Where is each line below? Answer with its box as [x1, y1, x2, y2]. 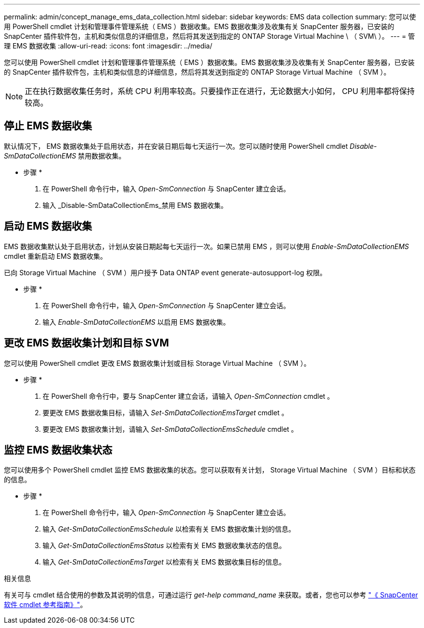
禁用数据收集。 [78, 151, 126, 160]
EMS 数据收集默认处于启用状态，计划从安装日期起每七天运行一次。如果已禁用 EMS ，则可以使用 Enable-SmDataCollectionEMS [4, 242, 409, 251]
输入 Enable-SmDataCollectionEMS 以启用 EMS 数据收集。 [43, 317, 230, 326]
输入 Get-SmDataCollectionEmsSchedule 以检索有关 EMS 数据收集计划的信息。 [43, 525, 295, 534]
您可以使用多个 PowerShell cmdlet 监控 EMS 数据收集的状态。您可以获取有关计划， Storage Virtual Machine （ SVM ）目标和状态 [4, 466, 416, 474]
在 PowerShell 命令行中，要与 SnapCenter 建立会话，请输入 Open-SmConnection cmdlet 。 [43, 392, 334, 400]
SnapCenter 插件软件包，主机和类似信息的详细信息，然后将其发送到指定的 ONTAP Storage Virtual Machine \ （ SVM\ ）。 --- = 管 [4, 32, 415, 40]
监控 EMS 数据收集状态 [4, 443, 113, 456]
